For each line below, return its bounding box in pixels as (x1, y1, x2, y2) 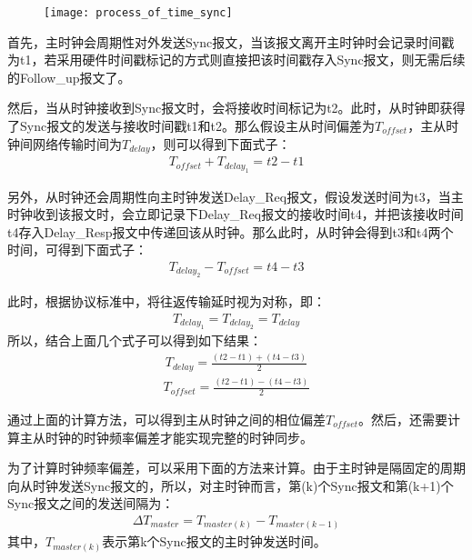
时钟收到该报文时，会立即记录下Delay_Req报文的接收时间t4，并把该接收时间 (7, 205, 464, 224)
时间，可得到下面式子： (7, 240, 147, 259)
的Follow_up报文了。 (7, 67, 131, 86)
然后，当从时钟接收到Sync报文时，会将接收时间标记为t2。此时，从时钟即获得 (7, 98, 466, 117)
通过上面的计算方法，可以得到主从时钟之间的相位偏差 (7, 409, 326, 428)
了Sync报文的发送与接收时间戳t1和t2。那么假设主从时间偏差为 (7, 116, 376, 135)
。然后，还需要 (358, 409, 448, 428)
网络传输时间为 (32, 134, 122, 153)
